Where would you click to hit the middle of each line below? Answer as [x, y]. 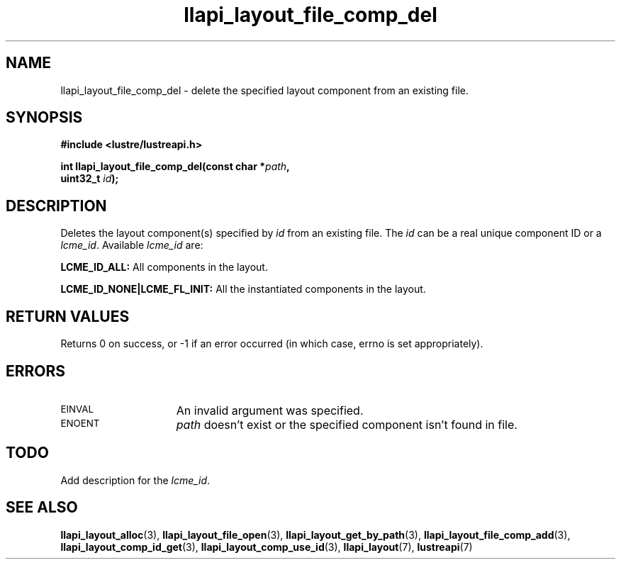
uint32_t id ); [90, 179]
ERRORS [36, 371]
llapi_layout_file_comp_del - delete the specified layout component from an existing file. [264, 90]
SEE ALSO [42, 508]
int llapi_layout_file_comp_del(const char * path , [175, 167]
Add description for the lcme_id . [135, 480]
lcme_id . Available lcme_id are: [132, 245]
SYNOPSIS [44, 118]
